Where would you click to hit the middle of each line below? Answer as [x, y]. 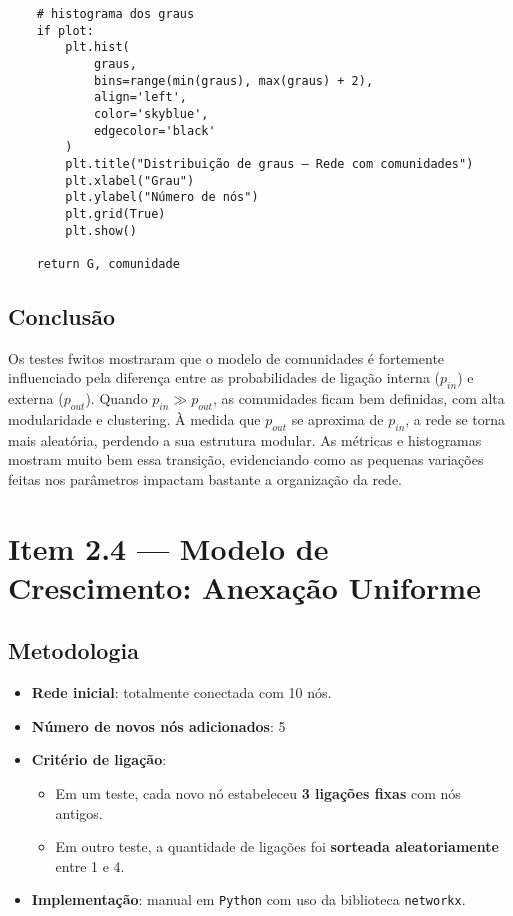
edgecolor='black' [154, 130]
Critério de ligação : [99, 759]
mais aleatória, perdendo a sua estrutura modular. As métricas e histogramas [245, 439]
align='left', [140, 97]
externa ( [36, 398]
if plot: [65, 30]
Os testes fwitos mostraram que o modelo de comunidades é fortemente [226, 357]
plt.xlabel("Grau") [130, 180]
